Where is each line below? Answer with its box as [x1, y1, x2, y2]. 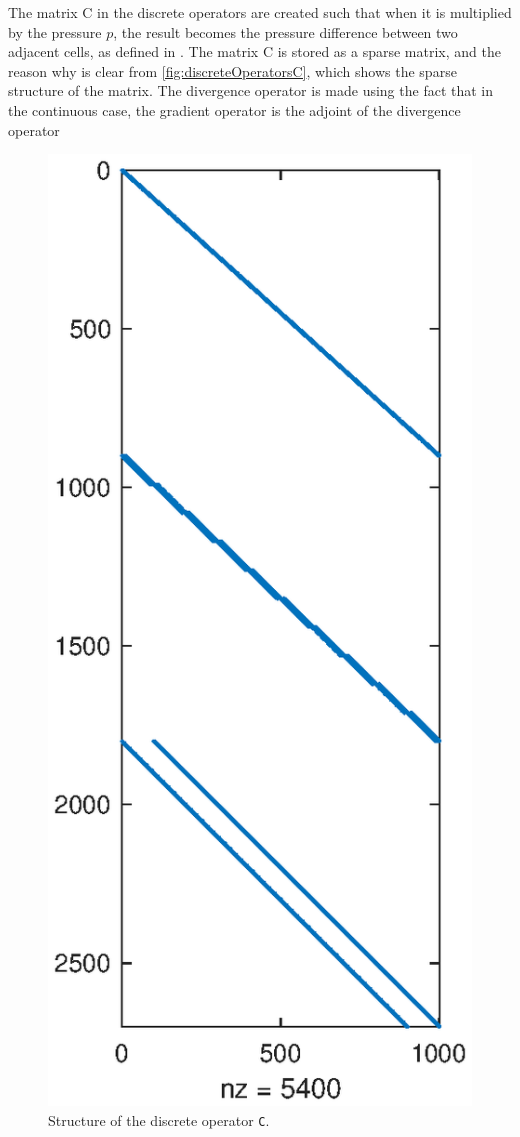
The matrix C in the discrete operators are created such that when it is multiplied [8, 2, 512, 22]
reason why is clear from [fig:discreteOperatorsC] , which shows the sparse [8, 60, 457, 81]
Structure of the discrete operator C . [48, 1109, 270, 1130]
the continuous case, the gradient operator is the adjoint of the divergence [8, 99, 461, 120]
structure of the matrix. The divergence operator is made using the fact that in [8, 80, 494, 101]
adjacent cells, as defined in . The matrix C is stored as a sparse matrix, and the [8, 41, 501, 62]
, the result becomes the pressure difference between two [113, 21, 458, 42]
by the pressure [8, 21, 102, 42]
